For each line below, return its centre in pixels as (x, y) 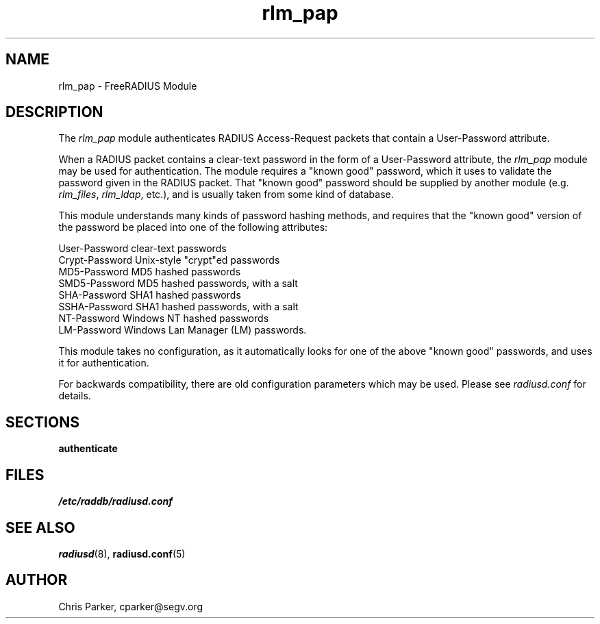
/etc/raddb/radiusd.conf (116, 501)
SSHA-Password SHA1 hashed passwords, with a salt (178, 307)
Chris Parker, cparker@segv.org (131, 606)
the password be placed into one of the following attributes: (193, 227)
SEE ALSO (40, 527)
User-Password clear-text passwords (142, 249)
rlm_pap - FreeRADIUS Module (128, 86)
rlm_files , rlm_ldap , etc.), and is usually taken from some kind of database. (226, 195)
